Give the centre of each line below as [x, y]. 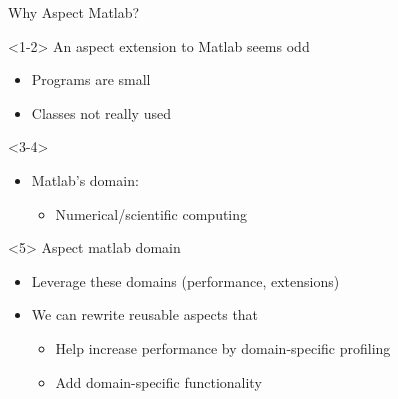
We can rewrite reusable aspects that [145, 314]
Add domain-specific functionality [158, 381]
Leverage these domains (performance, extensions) [185, 280]
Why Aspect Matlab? [74, 12]
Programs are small [91, 79]
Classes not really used [101, 112]
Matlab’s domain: [85, 179]
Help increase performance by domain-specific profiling [223, 347]
